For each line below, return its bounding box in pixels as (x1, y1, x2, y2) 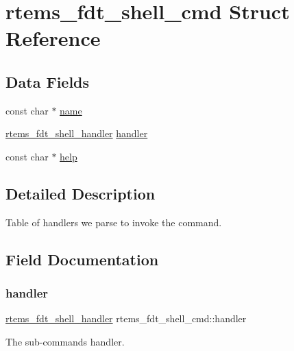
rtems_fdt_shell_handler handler (5, 126, 148, 141)
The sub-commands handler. (5, 334, 125, 348)
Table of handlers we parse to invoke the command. (5, 215, 222, 229)
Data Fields (5, 71, 90, 92)
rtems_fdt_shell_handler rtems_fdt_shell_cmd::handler (5, 311, 247, 326)
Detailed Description (5, 182, 156, 204)
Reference (5, 24, 101, 52)
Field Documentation (5, 248, 159, 269)
